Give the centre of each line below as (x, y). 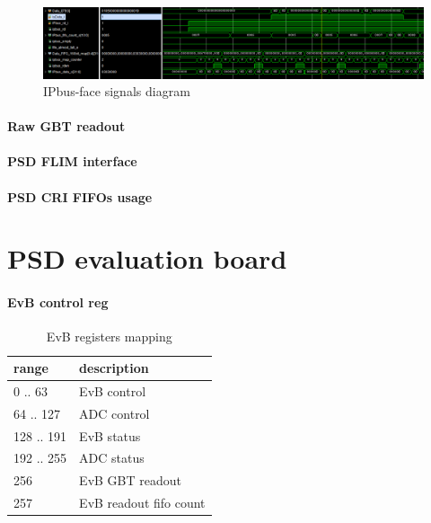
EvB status (110, 435)
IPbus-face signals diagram (117, 91)
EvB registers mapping (109, 337)
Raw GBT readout (66, 126)
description (114, 368)
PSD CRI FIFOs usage (80, 196)
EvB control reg (58, 302)
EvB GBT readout (130, 480)
